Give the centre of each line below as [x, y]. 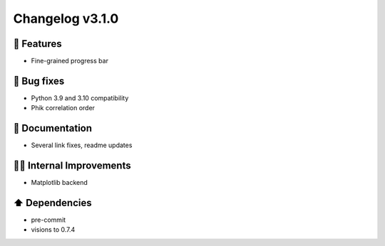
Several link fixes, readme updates [82, 145]
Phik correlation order [63, 108]
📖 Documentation [53, 128]
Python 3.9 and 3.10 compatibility [80, 98]
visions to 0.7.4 [53, 230]
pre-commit [48, 220]
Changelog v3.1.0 [66, 18]
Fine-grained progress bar [70, 61]
